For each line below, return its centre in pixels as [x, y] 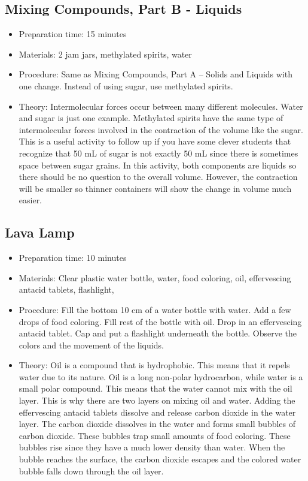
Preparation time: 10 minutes [73, 258]
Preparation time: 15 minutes [73, 34]
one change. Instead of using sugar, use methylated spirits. [126, 85]
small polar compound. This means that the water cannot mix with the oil [155, 388]
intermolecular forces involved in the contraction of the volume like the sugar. [161, 129]
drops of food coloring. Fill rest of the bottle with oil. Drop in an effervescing [160, 321]
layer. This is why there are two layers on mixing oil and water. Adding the [157, 400]
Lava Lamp [40, 232]
